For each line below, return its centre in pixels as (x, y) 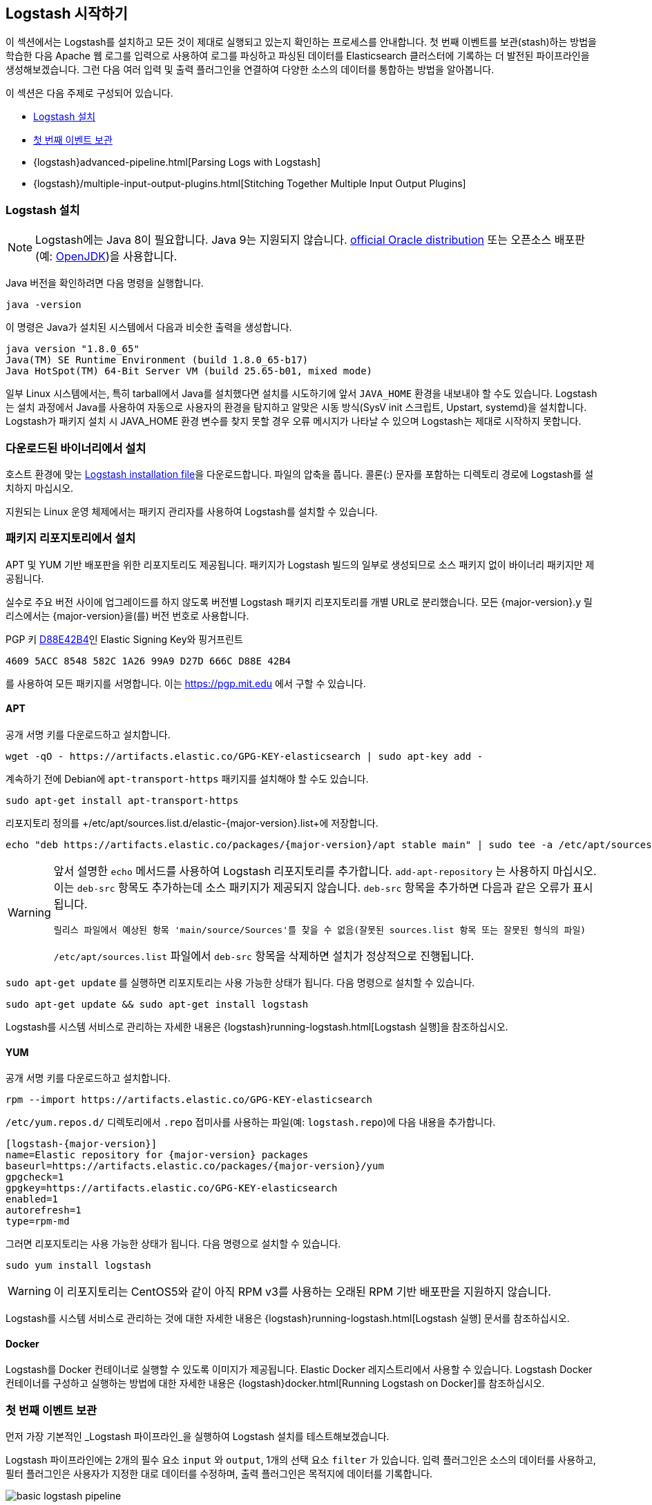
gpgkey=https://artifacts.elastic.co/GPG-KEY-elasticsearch (172, 1188)
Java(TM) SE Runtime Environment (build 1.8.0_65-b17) (157, 360)
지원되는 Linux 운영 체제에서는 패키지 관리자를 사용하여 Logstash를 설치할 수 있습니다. (192, 511)
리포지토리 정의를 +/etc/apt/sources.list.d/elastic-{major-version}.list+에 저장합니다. (192, 823)
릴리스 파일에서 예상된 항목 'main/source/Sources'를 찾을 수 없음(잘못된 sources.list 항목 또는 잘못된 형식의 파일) (320, 930)
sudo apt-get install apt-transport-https (122, 800)
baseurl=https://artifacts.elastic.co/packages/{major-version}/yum (195, 1166)
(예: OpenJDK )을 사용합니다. (106, 257)
